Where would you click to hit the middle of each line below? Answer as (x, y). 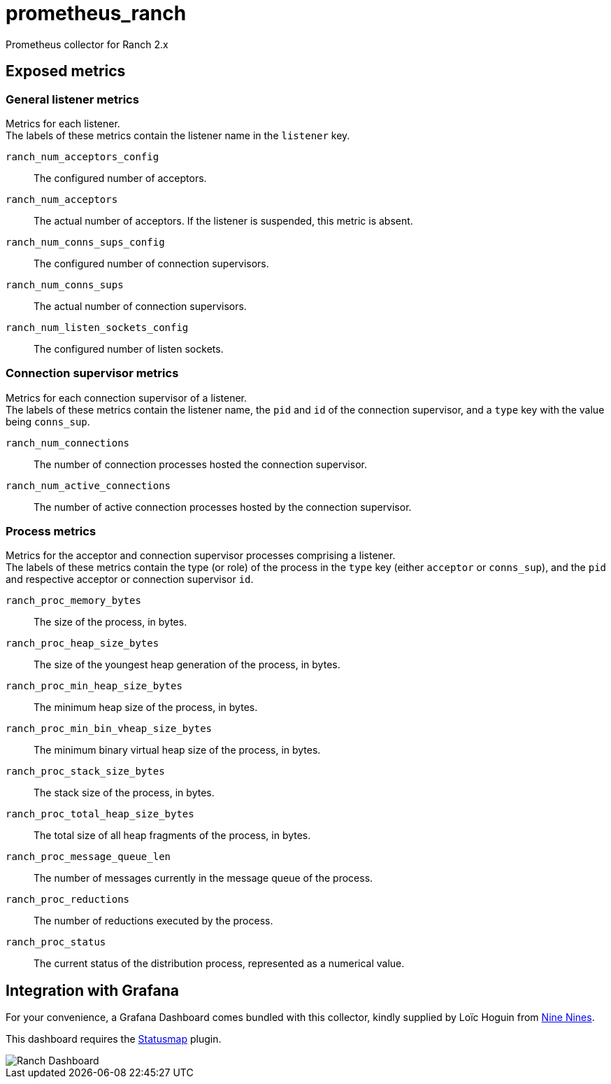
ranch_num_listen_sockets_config (97, 327)
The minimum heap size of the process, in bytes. (146, 708)
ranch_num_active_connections (88, 485)
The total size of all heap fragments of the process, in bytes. (172, 836)
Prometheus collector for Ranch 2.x (87, 44)
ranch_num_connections (68, 443)
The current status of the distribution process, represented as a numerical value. (219, 964)
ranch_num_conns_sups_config (85, 242)
